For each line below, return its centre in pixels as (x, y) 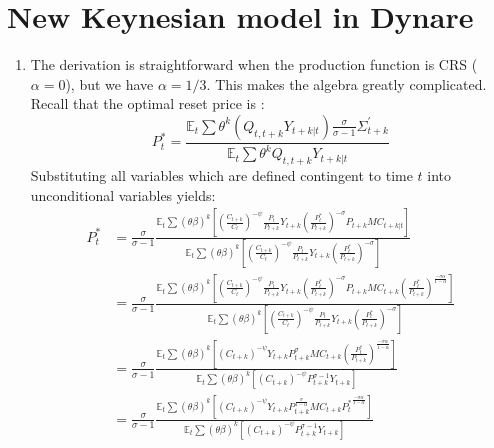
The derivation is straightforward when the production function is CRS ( (254, 64)
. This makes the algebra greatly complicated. (346, 83)
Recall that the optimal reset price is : (147, 103)
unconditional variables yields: (123, 194)
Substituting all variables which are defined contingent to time (221, 175)
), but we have (109, 83)
